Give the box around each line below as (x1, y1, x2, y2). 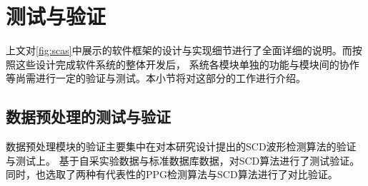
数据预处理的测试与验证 (6, 105, 171, 128)
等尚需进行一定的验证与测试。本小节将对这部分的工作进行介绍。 (6, 71, 306, 86)
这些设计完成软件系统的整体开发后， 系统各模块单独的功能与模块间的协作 (15, 56, 359, 71)
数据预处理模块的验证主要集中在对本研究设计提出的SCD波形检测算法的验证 (6, 139, 357, 154)
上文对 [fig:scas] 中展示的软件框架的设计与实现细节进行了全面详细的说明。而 (6, 43, 352, 58)
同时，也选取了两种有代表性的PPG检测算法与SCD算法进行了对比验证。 (6, 167, 338, 182)
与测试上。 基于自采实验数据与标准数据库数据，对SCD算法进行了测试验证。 (6, 153, 360, 167)
